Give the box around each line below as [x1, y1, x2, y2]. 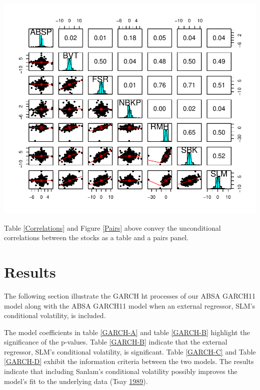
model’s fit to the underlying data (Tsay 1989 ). [4, 376, 148, 386]
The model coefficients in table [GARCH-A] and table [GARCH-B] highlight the [4, 327, 250, 337]
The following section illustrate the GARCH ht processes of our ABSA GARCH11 [4, 290, 255, 301]
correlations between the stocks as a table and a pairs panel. [4, 232, 189, 243]
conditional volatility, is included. [4, 310, 106, 321]
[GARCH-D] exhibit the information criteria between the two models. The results [4, 356, 254, 367]
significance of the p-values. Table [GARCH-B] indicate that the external [4, 337, 227, 347]
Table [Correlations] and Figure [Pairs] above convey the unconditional [4, 222, 221, 233]
